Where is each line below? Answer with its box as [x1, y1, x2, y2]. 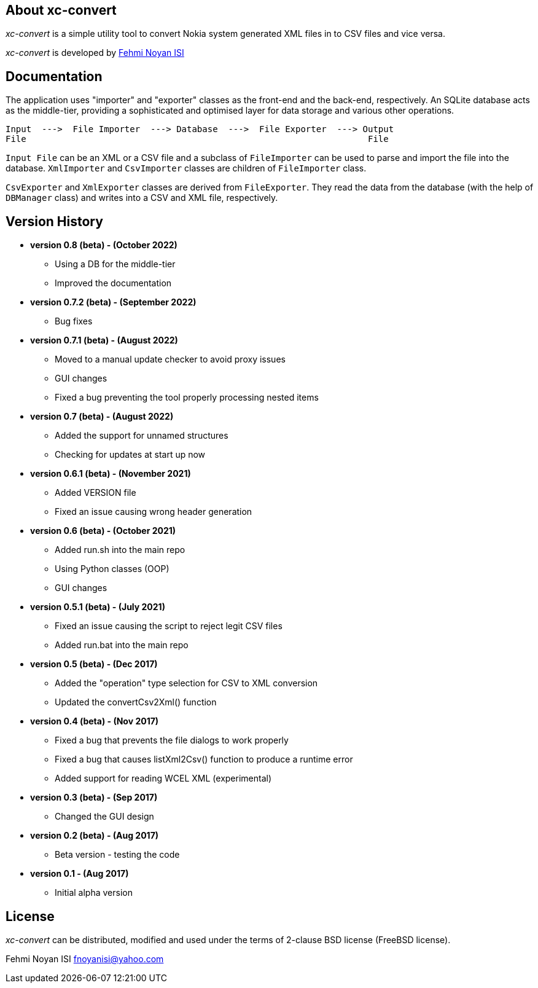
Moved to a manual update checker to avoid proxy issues [55, 354, 286, 365]
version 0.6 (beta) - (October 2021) [30, 525, 176, 536]
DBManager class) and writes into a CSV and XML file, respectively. [6, 192, 278, 203]
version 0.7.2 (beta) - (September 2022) [30, 297, 197, 308]
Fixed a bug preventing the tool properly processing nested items [55, 392, 319, 403]
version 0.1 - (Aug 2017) [30, 868, 129, 879]
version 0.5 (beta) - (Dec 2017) [30, 659, 158, 670]
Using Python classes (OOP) [55, 563, 170, 574]
